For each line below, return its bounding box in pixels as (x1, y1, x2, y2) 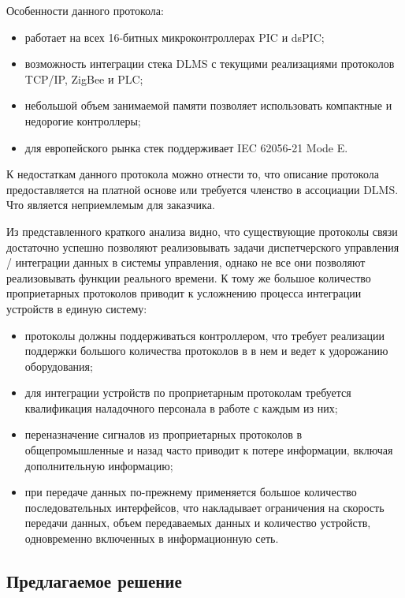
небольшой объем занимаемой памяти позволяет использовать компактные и (24, 97, 392, 114)
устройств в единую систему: (6, 300, 147, 316)
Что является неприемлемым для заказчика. (6, 196, 215, 213)
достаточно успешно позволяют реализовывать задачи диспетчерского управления (6, 238, 399, 255)
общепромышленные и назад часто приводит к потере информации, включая (24, 442, 393, 458)
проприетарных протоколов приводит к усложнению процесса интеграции (6, 285, 362, 301)
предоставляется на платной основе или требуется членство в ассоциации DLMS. (6, 181, 399, 197)
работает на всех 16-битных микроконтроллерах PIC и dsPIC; (24, 28, 325, 45)
